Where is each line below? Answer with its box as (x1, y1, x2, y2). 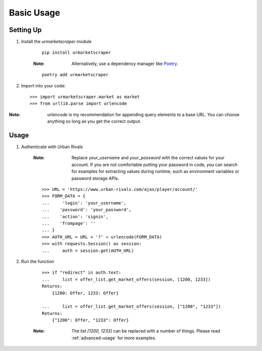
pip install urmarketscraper (42, 50, 111, 55)
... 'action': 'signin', (42, 214, 109, 219)
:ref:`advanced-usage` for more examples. (71, 335, 156, 341)
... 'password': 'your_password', (42, 207, 132, 213)
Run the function (21, 258, 54, 264)
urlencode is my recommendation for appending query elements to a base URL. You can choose (47, 112, 240, 117)
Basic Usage (9, 7, 60, 18)
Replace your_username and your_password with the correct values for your (71, 155, 225, 161)
